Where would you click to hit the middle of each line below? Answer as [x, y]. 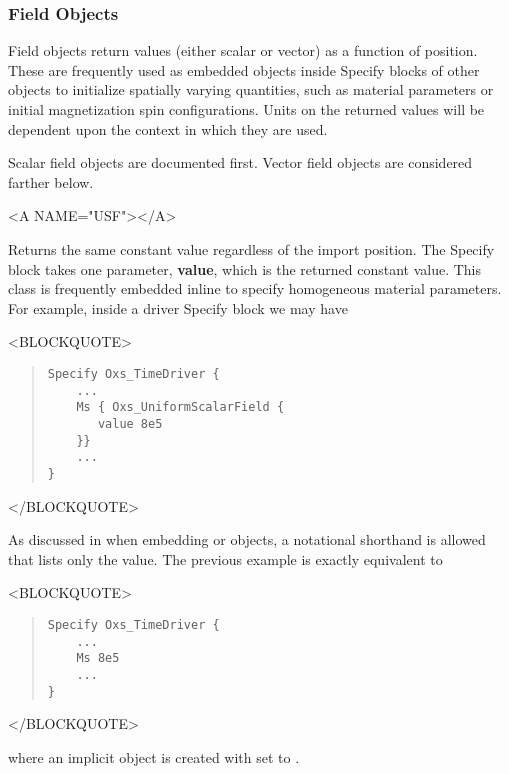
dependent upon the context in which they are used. [168, 128]
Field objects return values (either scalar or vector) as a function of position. [243, 50]
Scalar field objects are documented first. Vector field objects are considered [240, 162]
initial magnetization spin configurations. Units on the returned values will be [246, 109]
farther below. [51, 181]
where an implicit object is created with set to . [154, 756]
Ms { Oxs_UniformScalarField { [180, 407]
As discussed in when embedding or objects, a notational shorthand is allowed [247, 539]
